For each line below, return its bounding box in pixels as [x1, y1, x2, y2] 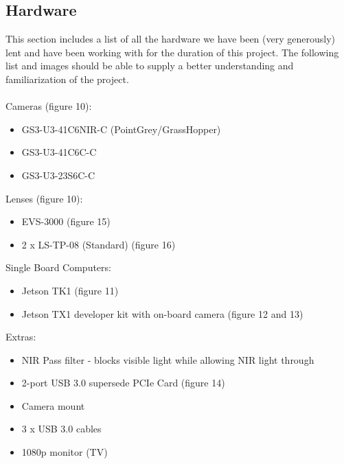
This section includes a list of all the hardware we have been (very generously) [5, 32, 336, 46]
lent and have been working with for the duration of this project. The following [5, 45, 339, 59]
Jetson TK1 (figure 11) [21, 283, 119, 297]
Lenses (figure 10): [5, 191, 83, 205]
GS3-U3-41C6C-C [21, 145, 97, 159]
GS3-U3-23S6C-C [21, 167, 95, 182]
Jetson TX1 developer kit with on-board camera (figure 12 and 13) [21, 306, 303, 321]
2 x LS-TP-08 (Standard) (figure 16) [21, 237, 176, 251]
